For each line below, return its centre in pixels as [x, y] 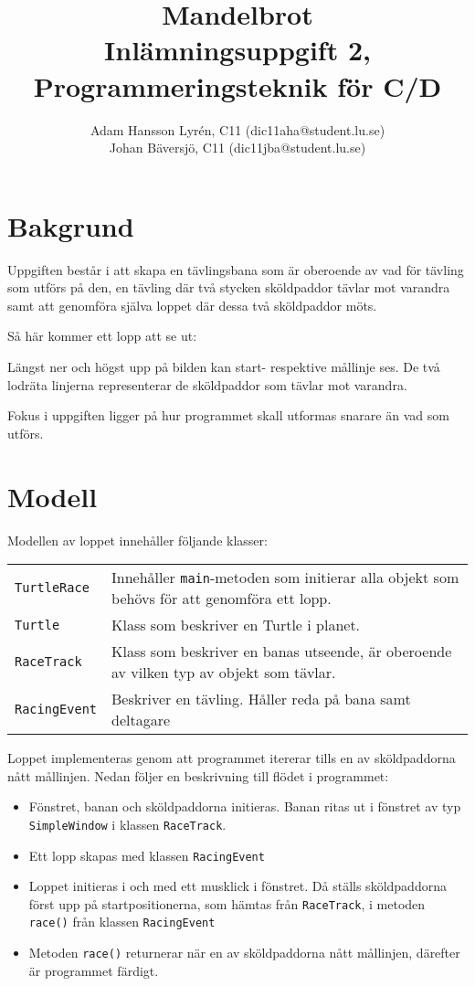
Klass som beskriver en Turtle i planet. [236, 625]
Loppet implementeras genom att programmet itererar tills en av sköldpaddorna [232, 758]
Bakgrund [71, 225]
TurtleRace [52, 588]
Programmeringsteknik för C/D [237, 85]
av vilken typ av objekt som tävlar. [224, 673]
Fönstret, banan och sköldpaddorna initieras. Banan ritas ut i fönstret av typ [245, 806]
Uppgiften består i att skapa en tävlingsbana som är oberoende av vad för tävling [236, 269]
